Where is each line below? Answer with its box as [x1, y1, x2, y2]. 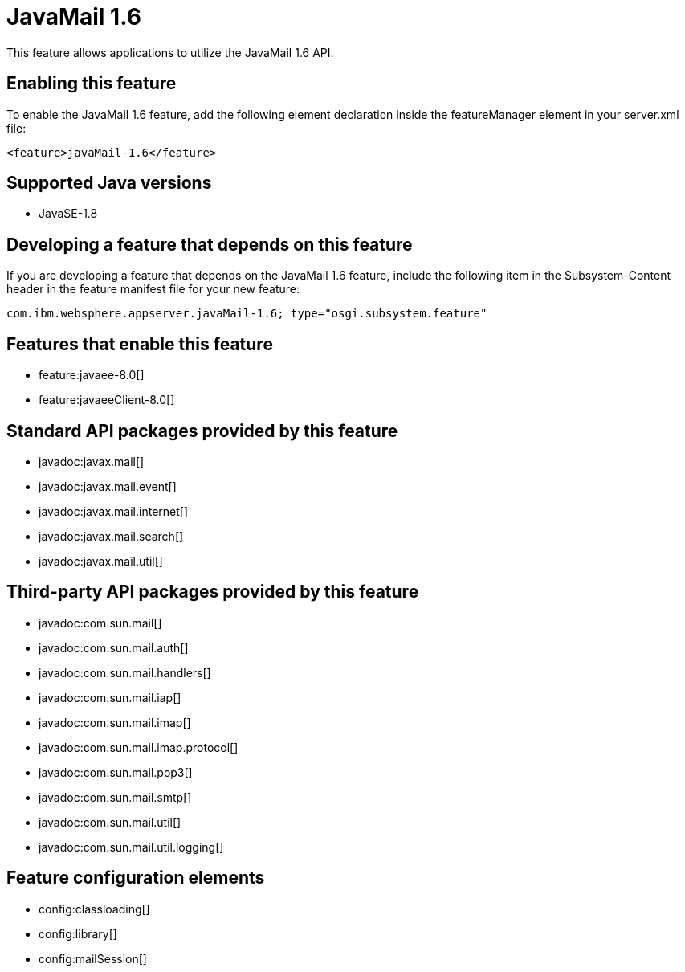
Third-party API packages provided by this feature [6, 582, 419, 602]
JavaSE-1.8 [39, 206, 98, 221]
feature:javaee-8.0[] [39, 368, 145, 382]
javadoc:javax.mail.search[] [39, 529, 184, 543]
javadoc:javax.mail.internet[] [39, 504, 189, 518]
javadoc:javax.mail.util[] [39, 553, 163, 568]
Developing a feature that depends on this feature [6, 234, 413, 255]
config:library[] [39, 926, 117, 941]
